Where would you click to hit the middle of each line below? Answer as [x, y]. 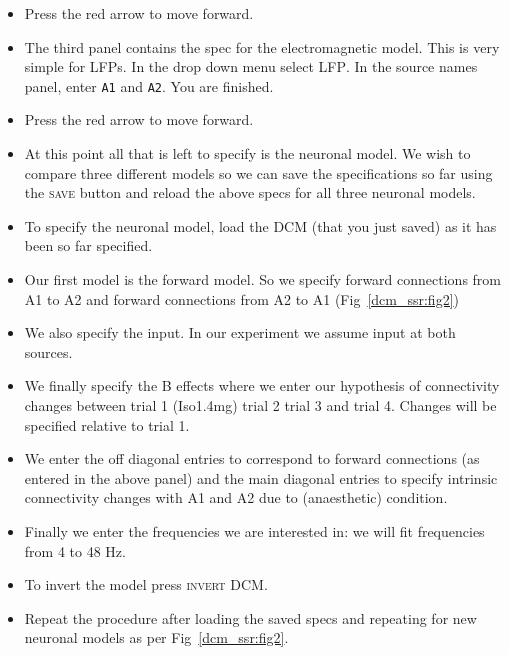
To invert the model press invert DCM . [146, 584]
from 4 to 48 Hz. [75, 550]
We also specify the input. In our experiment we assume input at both [240, 332]
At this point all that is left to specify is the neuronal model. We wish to [247, 153]
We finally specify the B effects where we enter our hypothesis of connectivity [262, 385]
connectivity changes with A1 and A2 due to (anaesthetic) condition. [236, 497]
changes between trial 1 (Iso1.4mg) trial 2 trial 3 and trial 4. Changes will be [260, 404]
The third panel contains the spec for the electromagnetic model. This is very [262, 46]
